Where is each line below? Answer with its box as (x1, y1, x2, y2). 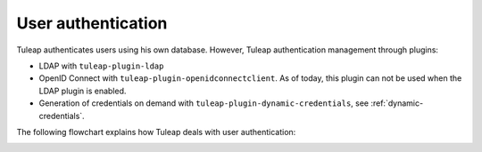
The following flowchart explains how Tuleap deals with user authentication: (16, 126, 296, 137)
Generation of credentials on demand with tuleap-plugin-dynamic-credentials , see (38, 98, 370, 108)
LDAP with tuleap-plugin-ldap (38, 60, 164, 71)
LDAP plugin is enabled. (38, 85, 127, 96)
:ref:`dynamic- (370, 98, 424, 108)
